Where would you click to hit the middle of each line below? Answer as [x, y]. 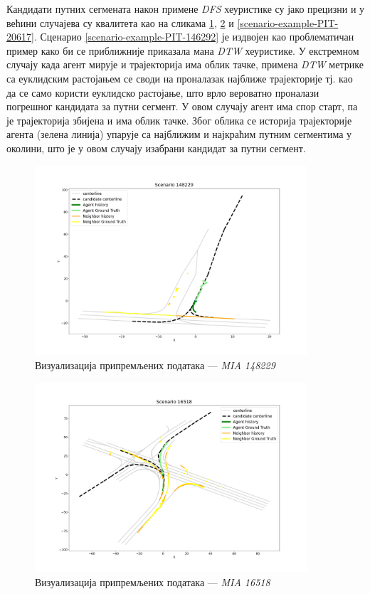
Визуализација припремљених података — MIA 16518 [153, 582]
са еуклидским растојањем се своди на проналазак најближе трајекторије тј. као [180, 78]
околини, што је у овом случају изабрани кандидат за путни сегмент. [156, 148]
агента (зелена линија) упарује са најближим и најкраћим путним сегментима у [179, 134]
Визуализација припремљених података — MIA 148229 [155, 365]
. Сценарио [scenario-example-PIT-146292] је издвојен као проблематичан [194, 37]
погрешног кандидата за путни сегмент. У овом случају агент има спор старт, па [182, 106]
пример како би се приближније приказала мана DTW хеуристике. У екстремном [183, 50]
